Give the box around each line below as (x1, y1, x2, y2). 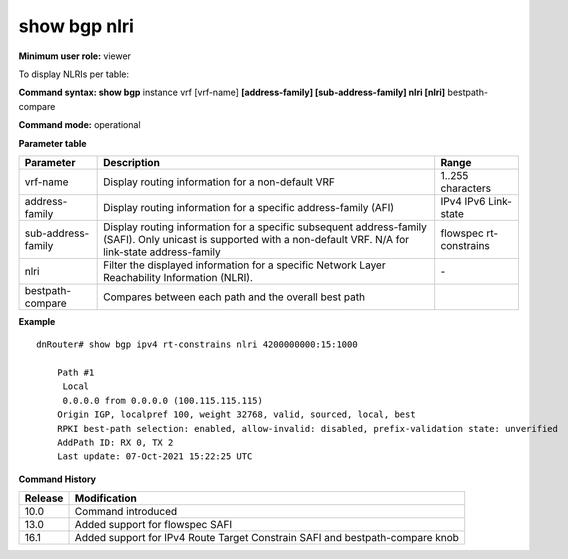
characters (440, 181, 492, 195)
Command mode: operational (18, 119, 141, 131)
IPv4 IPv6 (440, 194, 486, 208)
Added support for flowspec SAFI (74, 518, 233, 532)
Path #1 (56, 367, 95, 379)
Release (24, 491, 64, 505)
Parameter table (18, 137, 87, 149)
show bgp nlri (18, 15, 135, 37)
